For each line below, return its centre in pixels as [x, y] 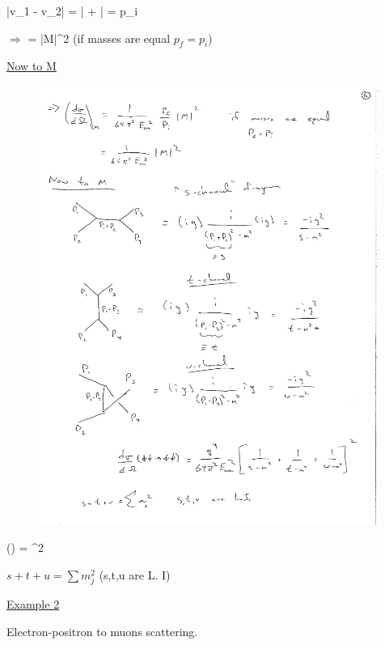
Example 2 [33, 604]
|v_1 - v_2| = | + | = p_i [72, 11]
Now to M [32, 66]
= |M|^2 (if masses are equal [99, 38]
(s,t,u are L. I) [135, 575]
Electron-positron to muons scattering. [102, 631]
